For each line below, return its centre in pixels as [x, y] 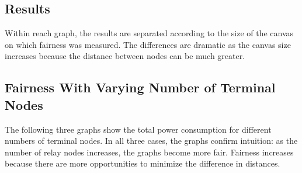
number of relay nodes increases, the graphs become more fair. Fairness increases [149, 152]
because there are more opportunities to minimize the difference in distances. [143, 163]
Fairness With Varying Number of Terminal [140, 87]
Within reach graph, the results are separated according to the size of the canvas [149, 33]
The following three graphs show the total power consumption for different [138, 129]
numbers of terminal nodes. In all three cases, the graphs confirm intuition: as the [151, 141]
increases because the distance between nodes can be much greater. [125, 56]
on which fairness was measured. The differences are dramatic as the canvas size [148, 44]
